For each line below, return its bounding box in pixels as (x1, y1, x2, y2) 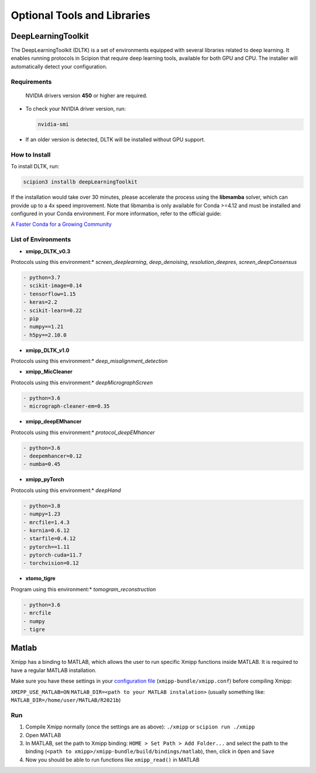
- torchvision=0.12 (23, 560, 79, 567)
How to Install (11, 150, 51, 158)
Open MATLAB (25, 731, 61, 738)
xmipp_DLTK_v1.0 (25, 347, 70, 354)
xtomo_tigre (25, 575, 56, 582)
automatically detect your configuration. (11, 63, 108, 70)
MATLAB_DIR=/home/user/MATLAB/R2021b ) (11, 697, 121, 704)
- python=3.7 (23, 274, 61, 281)
